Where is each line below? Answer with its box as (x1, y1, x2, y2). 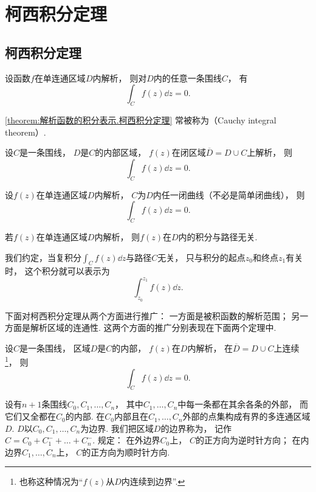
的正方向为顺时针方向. (82, 445, 170, 458)
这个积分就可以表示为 (24, 265, 110, 277)
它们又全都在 (5, 410, 56, 423)
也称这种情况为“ (19, 475, 83, 488)
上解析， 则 (247, 146, 292, 159)
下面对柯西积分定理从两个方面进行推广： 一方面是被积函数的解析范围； (5, 309, 289, 322)
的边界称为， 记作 (160, 421, 232, 434)
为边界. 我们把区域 (80, 421, 154, 434)
